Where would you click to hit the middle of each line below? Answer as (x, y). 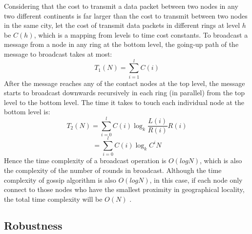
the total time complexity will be (53, 199)
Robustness (33, 225)
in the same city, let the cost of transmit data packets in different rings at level (122, 25)
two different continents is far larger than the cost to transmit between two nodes (126, 15)
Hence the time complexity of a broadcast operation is (85, 160)
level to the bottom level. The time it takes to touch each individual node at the (124, 102)
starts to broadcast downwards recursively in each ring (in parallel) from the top (125, 93)
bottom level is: (27, 112)
